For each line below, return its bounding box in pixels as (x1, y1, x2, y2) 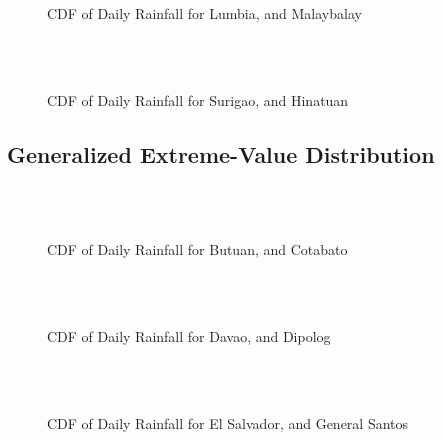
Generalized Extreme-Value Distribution (7, 138, 435, 169)
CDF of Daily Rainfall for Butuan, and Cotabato (47, 238, 348, 259)
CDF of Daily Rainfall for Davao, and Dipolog (47, 325, 331, 346)
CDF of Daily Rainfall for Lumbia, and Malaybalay (47, 3, 362, 24)
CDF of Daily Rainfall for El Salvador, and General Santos (47, 412, 409, 433)
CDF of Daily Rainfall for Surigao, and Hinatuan (47, 89, 349, 110)
